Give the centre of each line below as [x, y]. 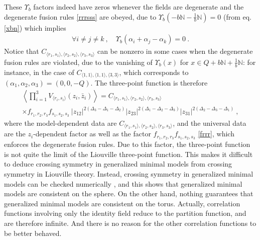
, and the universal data [210, 123]
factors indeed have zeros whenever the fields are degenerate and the [139, 7]
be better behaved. [33, 233]
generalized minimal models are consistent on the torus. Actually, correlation [122, 203]
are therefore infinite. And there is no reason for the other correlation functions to [130, 223]
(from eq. [237, 16]
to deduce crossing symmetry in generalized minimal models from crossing [118, 164]
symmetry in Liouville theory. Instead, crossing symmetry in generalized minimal [129, 174]
